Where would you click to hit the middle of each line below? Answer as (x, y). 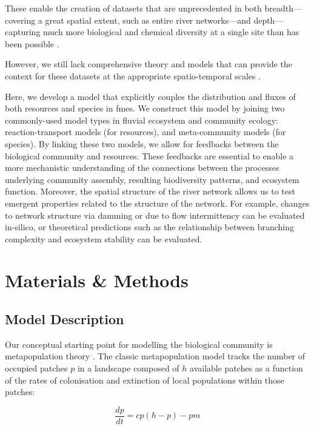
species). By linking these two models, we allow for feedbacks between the (142, 143)
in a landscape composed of (128, 368)
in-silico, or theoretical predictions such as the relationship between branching (149, 227)
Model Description (65, 319)
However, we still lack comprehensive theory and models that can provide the (149, 64)
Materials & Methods (97, 280)
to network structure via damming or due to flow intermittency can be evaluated (155, 215)
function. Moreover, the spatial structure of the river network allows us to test (150, 191)
